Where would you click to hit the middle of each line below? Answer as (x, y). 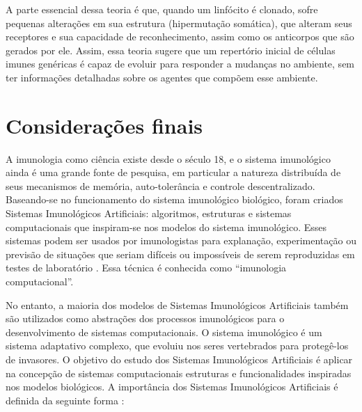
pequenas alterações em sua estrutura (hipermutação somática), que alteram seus (179, 23)
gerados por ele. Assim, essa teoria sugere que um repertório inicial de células (171, 50)
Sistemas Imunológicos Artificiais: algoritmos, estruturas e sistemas (149, 213)
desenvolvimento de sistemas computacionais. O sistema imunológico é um (164, 332)
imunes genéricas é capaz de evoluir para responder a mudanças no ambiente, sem (180, 64)
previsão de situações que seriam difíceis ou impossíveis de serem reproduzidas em (180, 254)
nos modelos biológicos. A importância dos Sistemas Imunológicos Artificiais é (172, 387)
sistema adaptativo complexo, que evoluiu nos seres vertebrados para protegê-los (177, 346)
